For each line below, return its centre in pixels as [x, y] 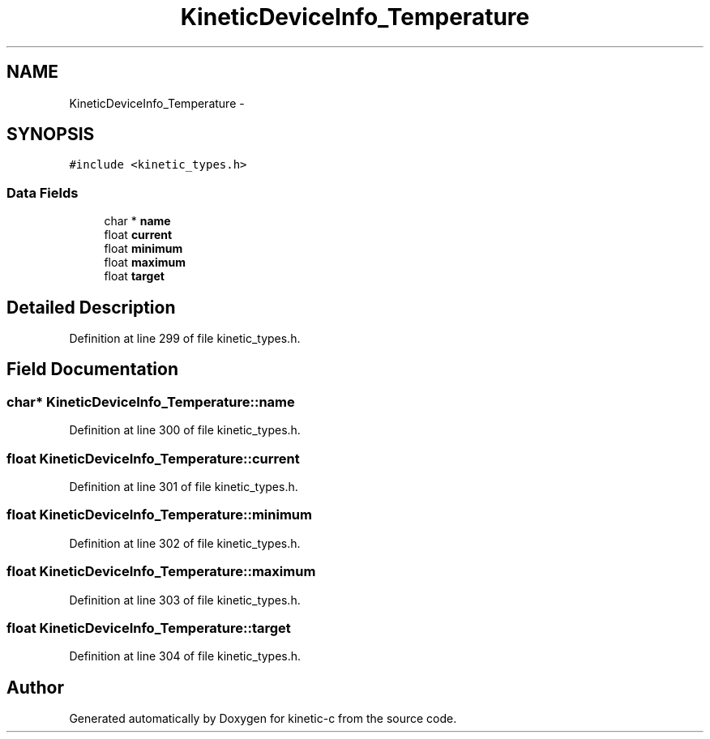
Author [35, 687]
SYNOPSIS [51, 135]
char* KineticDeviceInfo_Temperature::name [151, 402]
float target [134, 276]
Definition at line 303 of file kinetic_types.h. [185, 600]
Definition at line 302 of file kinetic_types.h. [185, 543]
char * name [137, 221]
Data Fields [43, 192]
